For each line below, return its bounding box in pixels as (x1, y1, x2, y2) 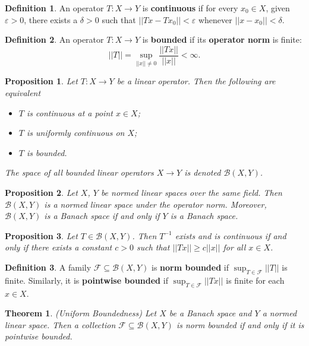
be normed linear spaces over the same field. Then (100, 186, 282, 199)
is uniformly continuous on (26, 126, 125, 139)
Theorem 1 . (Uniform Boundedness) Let (5, 307, 157, 319)
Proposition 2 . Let (5, 186, 78, 199)
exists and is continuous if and (175, 229, 286, 242)
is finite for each (226, 274, 285, 286)
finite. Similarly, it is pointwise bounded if (5, 274, 168, 286)
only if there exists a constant (5, 241, 112, 253)
